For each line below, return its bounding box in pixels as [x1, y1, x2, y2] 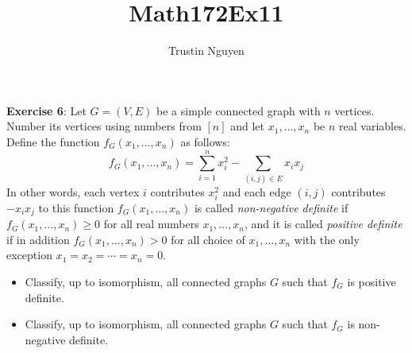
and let [230, 118, 265, 134]
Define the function [6, 133, 100, 149]
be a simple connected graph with [156, 102, 321, 118]
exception [6, 246, 52, 263]
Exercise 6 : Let [6, 102, 87, 118]
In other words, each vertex [6, 183, 140, 200]
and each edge [222, 183, 291, 200]
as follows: [180, 133, 230, 149]
